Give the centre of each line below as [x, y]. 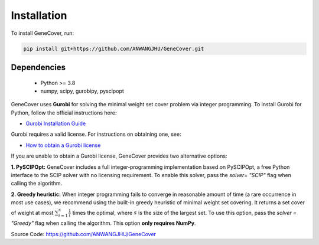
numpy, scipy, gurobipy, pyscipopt [82, 91]
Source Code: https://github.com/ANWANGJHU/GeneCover [84, 234]
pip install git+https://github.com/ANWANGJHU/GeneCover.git [114, 48]
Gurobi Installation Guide [56, 123]
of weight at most [32, 213]
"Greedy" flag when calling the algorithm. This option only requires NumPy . [103, 223]
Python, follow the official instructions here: [64, 113]
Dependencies [38, 67]
